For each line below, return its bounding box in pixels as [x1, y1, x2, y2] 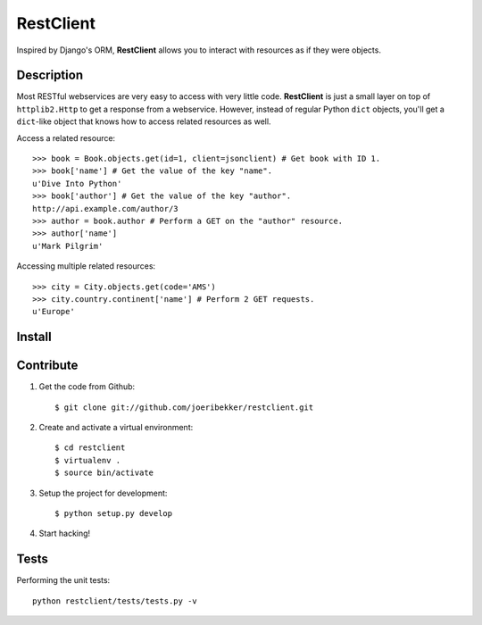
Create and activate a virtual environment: [38, 422, 194, 433]
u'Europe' [32, 306, 75, 317]
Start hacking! [38, 528, 91, 539]
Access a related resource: [16, 132, 116, 143]
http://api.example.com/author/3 [32, 204, 179, 213]
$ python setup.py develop [54, 508, 173, 518]
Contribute [16, 358, 79, 373]
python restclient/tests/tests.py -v [32, 596, 198, 606]
